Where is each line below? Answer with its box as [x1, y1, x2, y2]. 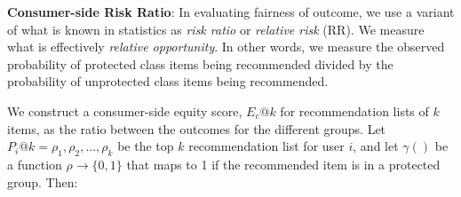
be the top [117, 137, 174, 155]
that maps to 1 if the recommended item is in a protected [126, 154, 441, 173]
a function [7, 154, 62, 173]
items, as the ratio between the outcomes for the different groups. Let [7, 119, 386, 138]
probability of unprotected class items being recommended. [7, 72, 329, 91]
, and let [353, 137, 399, 155]
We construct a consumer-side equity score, [7, 101, 242, 120]
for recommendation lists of [280, 101, 429, 120]
